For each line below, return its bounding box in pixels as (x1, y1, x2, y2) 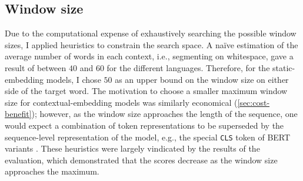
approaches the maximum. (5, 165, 99, 177)
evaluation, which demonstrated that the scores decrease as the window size (5, 153, 278, 166)
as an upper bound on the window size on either (115, 73, 289, 85)
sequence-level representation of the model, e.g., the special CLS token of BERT (5, 130, 291, 143)
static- (272, 61, 295, 73)
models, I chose (46, 73, 101, 85)
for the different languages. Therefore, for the (106, 61, 270, 73)
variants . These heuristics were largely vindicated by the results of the (5, 142, 260, 155)
